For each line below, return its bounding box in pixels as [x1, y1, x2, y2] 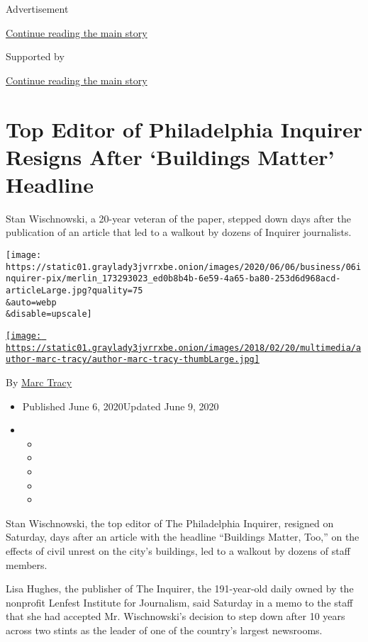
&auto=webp [6, 297, 57, 308]
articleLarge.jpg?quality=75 [6, 286, 143, 296]
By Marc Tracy [6, 374, 72, 389]
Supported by [6, 49, 65, 64]
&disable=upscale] [6, 309, 92, 320]
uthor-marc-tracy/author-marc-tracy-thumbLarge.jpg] [6, 354, 260, 365]
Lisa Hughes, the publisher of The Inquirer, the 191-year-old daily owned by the [6, 581, 354, 596]
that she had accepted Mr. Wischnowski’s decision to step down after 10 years [6, 609, 345, 624]
